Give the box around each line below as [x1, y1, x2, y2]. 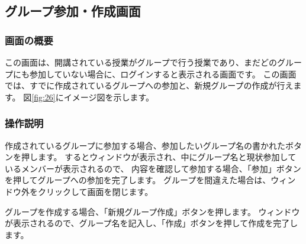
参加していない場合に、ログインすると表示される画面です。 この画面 [29, 67, 297, 80]
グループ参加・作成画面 [5, 2, 141, 20]
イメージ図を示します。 [63, 90, 154, 103]
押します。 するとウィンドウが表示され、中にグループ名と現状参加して [21, 151, 297, 163]
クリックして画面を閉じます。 [37, 185, 153, 197]
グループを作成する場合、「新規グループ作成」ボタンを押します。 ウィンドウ [5, 205, 300, 217]
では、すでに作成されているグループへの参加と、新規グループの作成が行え [5, 79, 294, 92]
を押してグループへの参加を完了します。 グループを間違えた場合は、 [5, 174, 271, 186]
